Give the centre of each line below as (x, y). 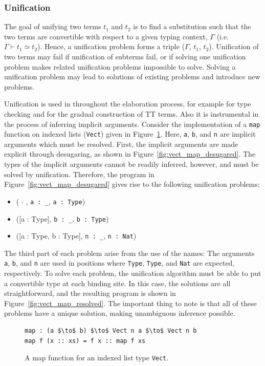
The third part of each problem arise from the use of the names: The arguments (129, 253)
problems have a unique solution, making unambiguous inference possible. (120, 313)
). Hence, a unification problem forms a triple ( (111, 46)
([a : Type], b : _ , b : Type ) (62, 218)
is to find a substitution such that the (192, 26)
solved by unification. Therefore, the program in (79, 174)
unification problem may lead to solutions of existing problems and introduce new (132, 77)
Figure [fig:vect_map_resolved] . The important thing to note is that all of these (130, 303)
